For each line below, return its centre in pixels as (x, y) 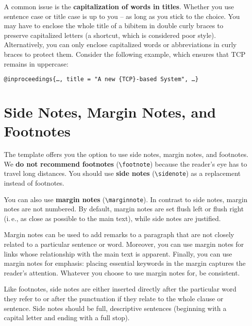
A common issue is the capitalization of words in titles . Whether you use (119, 6)
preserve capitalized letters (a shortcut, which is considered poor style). (110, 35)
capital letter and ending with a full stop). (67, 317)
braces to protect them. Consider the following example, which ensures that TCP (125, 54)
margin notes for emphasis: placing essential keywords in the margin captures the (125, 263)
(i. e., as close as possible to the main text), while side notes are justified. (112, 218)
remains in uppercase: (36, 63)
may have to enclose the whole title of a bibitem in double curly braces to (114, 26)
